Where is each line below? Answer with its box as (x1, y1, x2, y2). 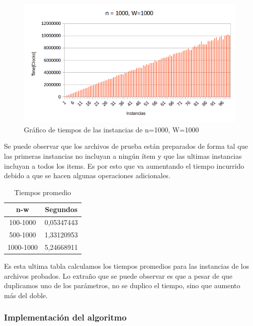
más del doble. (4, 290, 48, 300)
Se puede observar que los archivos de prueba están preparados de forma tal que (4, 141, 249, 151)
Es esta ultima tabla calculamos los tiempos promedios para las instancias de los (4, 261, 249, 271)
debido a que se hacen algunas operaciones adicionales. (4, 170, 170, 181)
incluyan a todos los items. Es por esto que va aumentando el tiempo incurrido (4, 160, 244, 171)
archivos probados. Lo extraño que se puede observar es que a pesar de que (4, 270, 233, 281)
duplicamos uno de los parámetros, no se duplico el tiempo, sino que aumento (4, 280, 241, 291)
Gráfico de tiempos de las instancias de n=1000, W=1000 (24, 124, 199, 134)
